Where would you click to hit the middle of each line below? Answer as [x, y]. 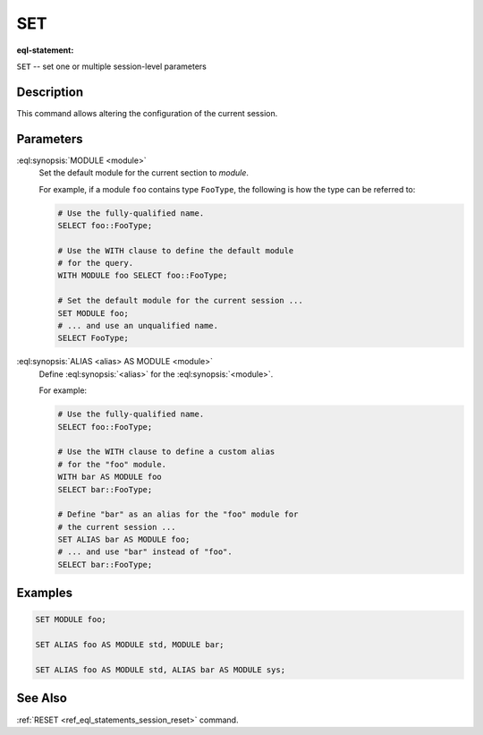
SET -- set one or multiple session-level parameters [112, 66]
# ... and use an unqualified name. [138, 326]
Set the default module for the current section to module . [144, 173]
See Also [42, 698]
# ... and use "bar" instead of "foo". [145, 552]
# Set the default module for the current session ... [180, 301]
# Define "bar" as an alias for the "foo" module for [178, 514]
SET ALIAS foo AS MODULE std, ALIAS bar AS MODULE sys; [161, 670]
